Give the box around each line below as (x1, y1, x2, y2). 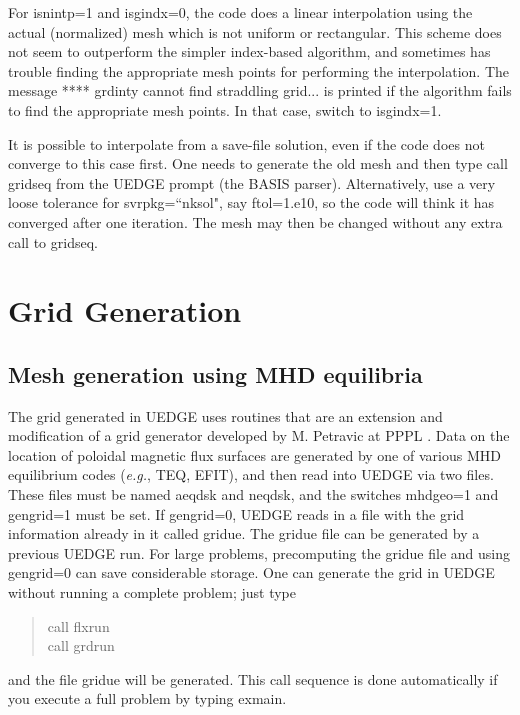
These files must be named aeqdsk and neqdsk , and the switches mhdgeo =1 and (8, 484, 499, 505)
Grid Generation (8, 290, 242, 331)
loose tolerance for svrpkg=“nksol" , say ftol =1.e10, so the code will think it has (8, 192, 495, 213)
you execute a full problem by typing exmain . (8, 688, 287, 709)
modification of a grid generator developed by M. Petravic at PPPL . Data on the (8, 425, 510, 446)
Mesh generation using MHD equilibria (8, 358, 423, 389)
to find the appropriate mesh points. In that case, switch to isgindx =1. (8, 99, 442, 120)
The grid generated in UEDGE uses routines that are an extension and (8, 405, 443, 426)
